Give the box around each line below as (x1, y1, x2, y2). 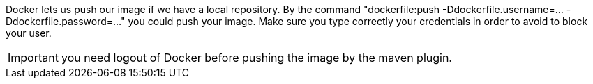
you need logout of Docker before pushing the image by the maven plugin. (61, 51, 452, 65)
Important (8, 51, 59, 65)
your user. (6, 27, 52, 39)
